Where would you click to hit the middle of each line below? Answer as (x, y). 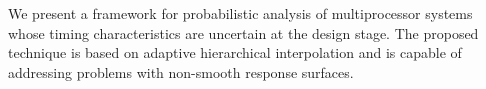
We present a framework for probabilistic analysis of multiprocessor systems (240, 13)
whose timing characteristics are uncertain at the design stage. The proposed (243, 32)
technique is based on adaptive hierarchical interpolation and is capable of (235, 52)
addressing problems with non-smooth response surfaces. (181, 71)
